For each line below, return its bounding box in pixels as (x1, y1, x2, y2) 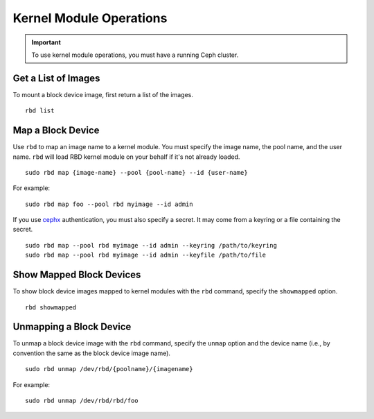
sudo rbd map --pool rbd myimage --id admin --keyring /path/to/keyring (25, 241, 277, 249)
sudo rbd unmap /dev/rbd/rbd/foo (25, 397, 139, 405)
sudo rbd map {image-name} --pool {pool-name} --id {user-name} (25, 169, 249, 176)
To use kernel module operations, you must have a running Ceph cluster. (31, 51, 239, 59)
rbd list (25, 107, 55, 114)
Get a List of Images (12, 72, 100, 84)
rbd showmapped (25, 303, 77, 311)
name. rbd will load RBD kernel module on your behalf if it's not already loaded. (12, 153, 240, 161)
